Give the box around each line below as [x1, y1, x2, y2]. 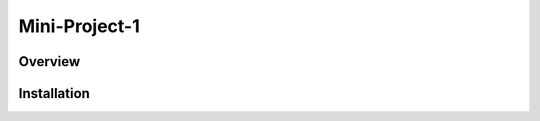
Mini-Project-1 [18, 15, 140, 37]
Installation [18, 85, 90, 102]
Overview [18, 53, 81, 70]
